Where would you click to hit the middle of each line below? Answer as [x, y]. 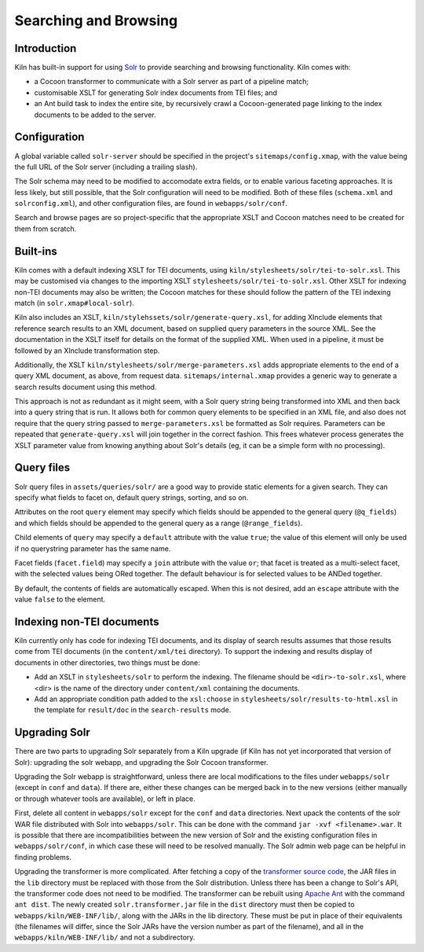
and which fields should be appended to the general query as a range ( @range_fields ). [159, 523]
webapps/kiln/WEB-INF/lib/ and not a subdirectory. [105, 937]
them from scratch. [46, 229]
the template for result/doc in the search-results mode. [133, 710]
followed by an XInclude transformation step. [87, 351]
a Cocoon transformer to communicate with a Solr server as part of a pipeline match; [172, 82]
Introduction [46, 48]
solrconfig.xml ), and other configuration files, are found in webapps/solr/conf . [151, 204]
